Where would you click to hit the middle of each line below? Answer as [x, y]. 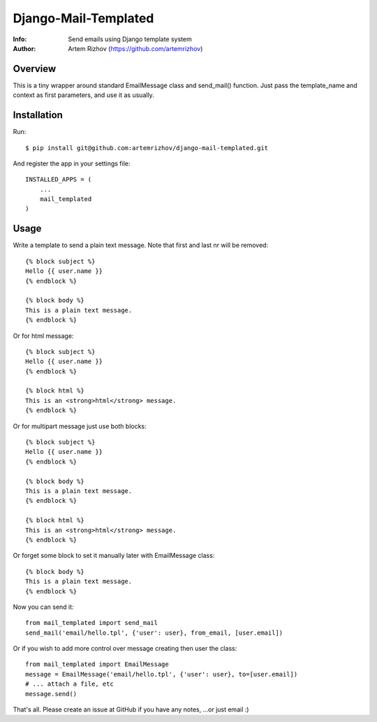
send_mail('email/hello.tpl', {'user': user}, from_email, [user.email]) [154, 633]
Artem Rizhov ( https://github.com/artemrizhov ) [135, 48]
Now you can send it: [43, 607]
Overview [35, 69]
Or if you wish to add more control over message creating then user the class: [125, 649]
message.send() [51, 694]
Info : [20, 39]
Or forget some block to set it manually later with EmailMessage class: [114, 556]
